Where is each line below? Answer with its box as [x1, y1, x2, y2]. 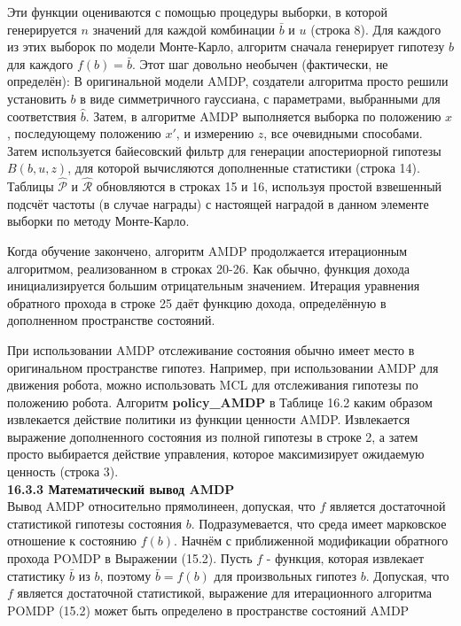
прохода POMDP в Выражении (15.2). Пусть [7, 549, 253, 568]
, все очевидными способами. [263, 124, 423, 143]
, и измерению [176, 124, 254, 143]
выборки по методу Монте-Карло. [7, 212, 190, 230]
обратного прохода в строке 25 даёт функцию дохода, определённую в [7, 293, 387, 312]
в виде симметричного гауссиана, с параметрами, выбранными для [80, 89, 441, 107]
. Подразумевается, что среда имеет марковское [191, 514, 447, 532]
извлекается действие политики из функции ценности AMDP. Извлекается [7, 410, 410, 429]
